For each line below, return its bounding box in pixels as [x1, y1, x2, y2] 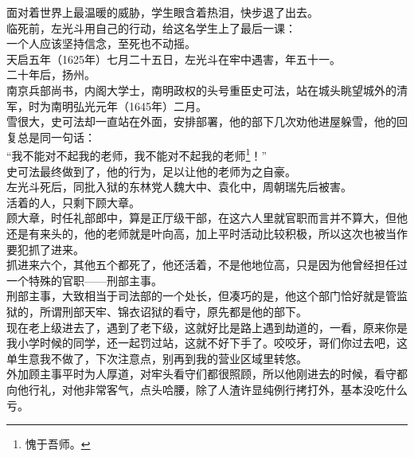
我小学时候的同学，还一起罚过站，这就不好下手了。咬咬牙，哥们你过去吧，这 [6, 334, 408, 351]
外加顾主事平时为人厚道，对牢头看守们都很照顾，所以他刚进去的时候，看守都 [6, 365, 408, 382]
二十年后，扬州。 [6, 66, 96, 83]
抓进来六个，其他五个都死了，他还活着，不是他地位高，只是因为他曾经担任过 [6, 256, 408, 273]
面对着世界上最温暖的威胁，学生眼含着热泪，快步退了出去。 [6, 4, 318, 20]
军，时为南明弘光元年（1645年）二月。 [6, 97, 207, 114]
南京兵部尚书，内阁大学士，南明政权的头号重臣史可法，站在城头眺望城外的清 [6, 81, 408, 98]
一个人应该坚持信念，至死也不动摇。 [6, 35, 196, 52]
